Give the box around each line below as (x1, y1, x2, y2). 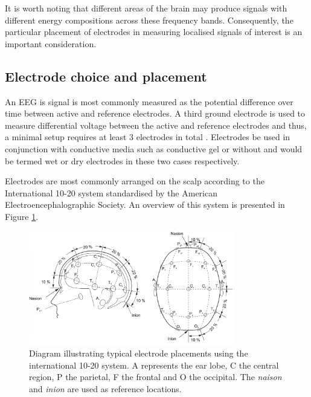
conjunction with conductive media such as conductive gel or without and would (5, 142, 303, 155)
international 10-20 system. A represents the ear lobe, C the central (29, 358, 279, 371)
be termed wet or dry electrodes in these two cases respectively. (5, 154, 240, 167)
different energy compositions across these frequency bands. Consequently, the (5, 13, 293, 26)
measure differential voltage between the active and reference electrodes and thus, (5, 118, 307, 131)
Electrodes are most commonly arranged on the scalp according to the (5, 175, 265, 187)
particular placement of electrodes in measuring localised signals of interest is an (5, 25, 303, 38)
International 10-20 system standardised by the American (5, 186, 217, 199)
